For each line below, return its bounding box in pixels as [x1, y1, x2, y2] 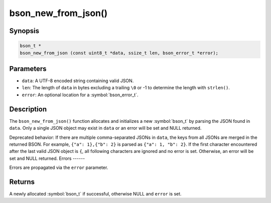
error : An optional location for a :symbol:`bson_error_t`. [22, 92, 139, 98]
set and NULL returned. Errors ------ [9, 155, 85, 161]
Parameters [9, 64, 47, 73]
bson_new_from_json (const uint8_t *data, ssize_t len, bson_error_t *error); [20, 50, 218, 56]
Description [9, 105, 47, 113]
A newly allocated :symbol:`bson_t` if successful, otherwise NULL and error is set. [9, 190, 182, 196]
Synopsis [9, 27, 40, 35]
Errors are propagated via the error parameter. [9, 164, 108, 170]
